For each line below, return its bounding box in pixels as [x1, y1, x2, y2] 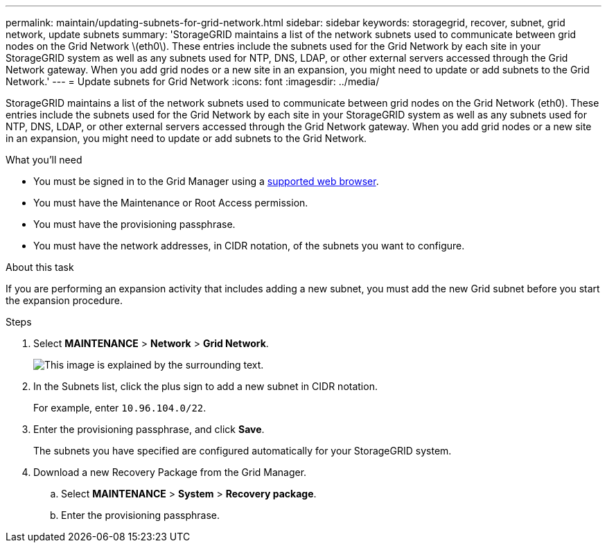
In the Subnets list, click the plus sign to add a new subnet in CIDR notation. [33, 380, 378, 392]
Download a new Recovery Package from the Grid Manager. [33, 466, 307, 478]
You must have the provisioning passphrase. [33, 218, 236, 230]
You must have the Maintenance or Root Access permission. [33, 197, 308, 209]
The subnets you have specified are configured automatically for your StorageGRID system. [33, 445, 452, 457]
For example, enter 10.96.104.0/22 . [33, 402, 206, 414]
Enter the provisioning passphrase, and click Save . [33, 423, 265, 435]
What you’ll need [6, 154, 82, 166]
